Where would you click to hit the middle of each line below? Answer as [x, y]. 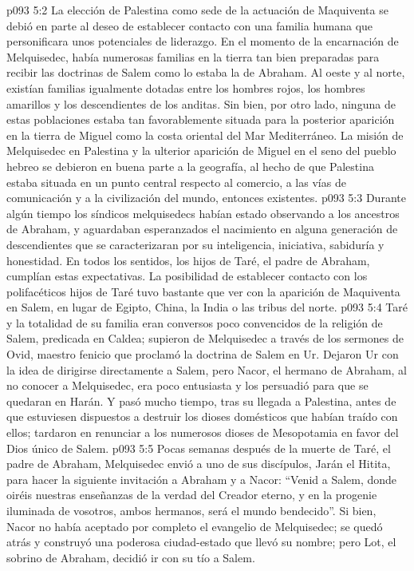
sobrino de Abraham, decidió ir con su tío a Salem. [131, 557]
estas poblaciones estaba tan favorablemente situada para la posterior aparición [201, 119]
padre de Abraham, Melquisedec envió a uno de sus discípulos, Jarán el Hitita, [199, 464]
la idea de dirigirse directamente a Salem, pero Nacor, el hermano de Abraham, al [207, 369]
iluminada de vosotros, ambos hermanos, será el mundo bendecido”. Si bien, [191, 510]
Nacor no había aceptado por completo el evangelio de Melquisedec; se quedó [195, 526]
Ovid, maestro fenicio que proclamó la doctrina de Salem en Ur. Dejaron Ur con [203, 354]
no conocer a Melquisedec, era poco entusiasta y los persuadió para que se [187, 385]
